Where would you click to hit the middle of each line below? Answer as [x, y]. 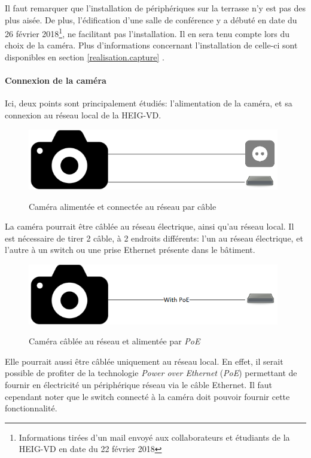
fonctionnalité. [31, 408]
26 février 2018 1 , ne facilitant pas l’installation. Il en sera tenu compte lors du [147, 33]
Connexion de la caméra [56, 80]
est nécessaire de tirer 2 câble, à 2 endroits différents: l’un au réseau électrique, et [154, 238]
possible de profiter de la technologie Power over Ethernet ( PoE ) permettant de [151, 373]
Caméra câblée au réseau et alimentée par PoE [115, 341]
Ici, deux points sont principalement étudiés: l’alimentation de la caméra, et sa [149, 103]
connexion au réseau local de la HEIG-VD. [83, 115]
